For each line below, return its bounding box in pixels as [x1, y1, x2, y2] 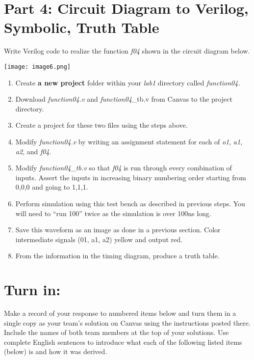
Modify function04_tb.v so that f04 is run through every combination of [15, 163, 232, 173]
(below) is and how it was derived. [4, 346, 107, 357]
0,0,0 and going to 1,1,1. [15, 182, 88, 192]
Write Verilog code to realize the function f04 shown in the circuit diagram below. [4, 46, 250, 56]
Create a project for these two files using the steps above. [15, 120, 188, 130]
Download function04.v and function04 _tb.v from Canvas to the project [15, 94, 232, 104]
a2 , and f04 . [15, 146, 51, 156]
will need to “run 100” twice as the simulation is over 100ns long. [15, 208, 211, 218]
